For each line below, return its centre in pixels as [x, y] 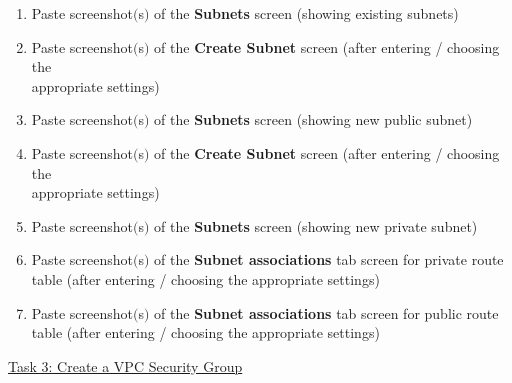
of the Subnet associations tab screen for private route [329, 259]
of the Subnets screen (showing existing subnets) [306, 13]
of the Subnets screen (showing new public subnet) [313, 119]
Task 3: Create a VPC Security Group [125, 365]
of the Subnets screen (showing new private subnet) [316, 225]
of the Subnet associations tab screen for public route [326, 312]
